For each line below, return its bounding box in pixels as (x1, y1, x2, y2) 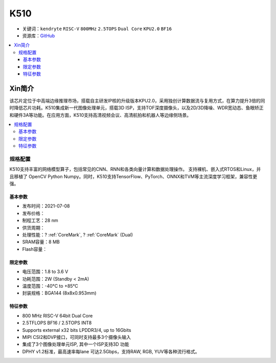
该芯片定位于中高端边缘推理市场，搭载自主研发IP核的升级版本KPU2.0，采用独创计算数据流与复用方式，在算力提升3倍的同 (9, 97, 265, 103)
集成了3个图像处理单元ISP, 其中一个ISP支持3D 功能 (22, 341, 130, 348)
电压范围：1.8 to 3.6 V (22, 269, 68, 275)
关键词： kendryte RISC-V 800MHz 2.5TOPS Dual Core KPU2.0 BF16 (22, 26, 172, 32)
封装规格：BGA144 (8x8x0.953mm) (22, 290, 97, 296)
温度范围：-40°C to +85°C (22, 283, 79, 289)
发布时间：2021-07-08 (22, 203, 70, 209)
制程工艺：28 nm (22, 218, 58, 224)
